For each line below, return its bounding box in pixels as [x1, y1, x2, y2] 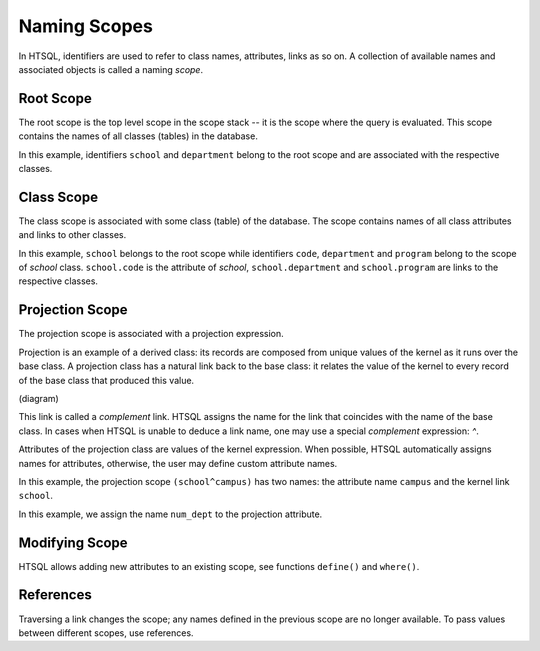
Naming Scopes [18, 15, 154, 37]
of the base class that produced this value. [18, 374, 195, 386]
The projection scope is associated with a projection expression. [18, 328, 284, 340]
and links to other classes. [18, 229, 127, 241]
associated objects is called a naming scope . [18, 63, 204, 75]
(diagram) [18, 392, 59, 404]
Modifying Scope [18, 534, 129, 551]
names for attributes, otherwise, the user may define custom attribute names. [18, 457, 338, 469]
